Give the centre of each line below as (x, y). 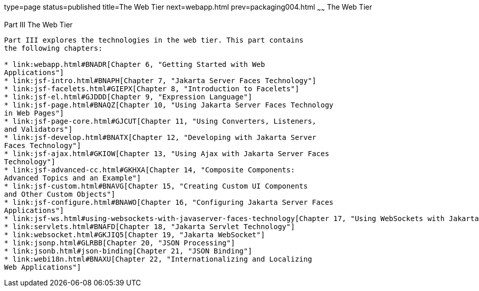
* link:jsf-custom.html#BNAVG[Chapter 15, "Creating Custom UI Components (156, 186)
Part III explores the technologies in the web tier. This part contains (154, 40)
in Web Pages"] (34, 113)
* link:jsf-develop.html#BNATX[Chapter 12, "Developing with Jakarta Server (160, 137)
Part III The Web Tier (39, 24)
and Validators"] (38, 129)
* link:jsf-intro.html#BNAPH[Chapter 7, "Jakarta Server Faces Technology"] (160, 80)
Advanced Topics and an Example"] (73, 178)
